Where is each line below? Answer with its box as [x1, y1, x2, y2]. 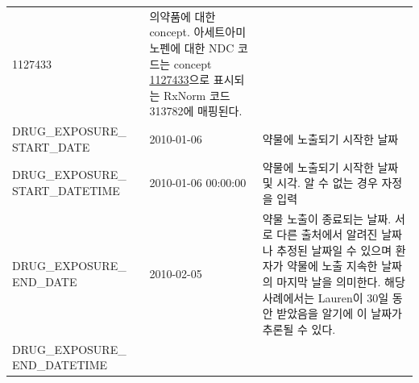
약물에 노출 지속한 [287, 257, 378, 274]
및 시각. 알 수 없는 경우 [262, 174, 378, 191]
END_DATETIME [12, 356, 108, 373]
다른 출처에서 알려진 [276, 226, 378, 243]
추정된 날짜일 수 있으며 [276, 241, 392, 258]
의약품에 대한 [149, 7, 216, 24]
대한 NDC [184, 39, 234, 56]
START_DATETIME [12, 181, 120, 198]
